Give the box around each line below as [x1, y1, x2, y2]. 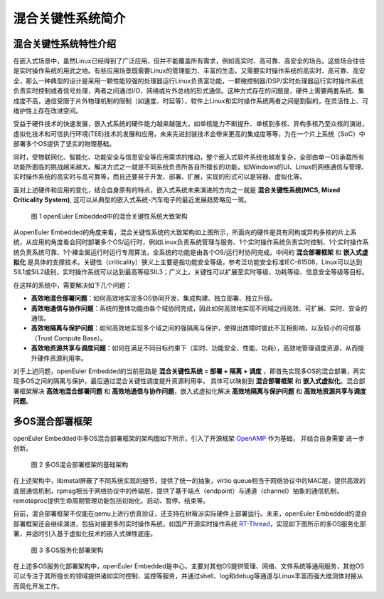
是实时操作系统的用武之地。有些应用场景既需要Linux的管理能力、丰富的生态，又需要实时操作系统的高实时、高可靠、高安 [13, 66, 366, 75]
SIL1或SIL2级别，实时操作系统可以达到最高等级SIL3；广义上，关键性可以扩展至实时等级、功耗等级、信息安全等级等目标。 [13, 268, 369, 276]
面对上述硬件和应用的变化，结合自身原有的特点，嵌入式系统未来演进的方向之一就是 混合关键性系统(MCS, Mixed [13, 185, 341, 194]
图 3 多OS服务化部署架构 [31, 546, 104, 554]
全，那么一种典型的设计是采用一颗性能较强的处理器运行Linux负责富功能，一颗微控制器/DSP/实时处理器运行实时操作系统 [13, 76, 364, 85]
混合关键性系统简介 [13, 11, 126, 26]
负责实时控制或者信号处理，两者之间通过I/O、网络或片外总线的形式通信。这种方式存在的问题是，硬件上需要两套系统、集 [13, 86, 365, 95]
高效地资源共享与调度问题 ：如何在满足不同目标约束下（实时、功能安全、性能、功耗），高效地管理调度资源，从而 [31, 344, 358, 353]
